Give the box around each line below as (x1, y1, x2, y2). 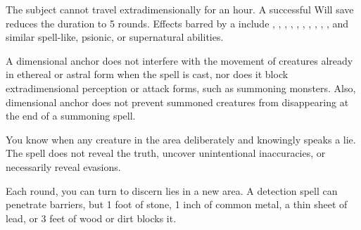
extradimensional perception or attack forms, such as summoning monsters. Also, (6, 80, 356, 95)
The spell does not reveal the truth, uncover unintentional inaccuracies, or (6, 146, 326, 160)
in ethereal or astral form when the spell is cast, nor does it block (6, 67, 289, 82)
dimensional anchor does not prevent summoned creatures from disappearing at (6, 94, 349, 109)
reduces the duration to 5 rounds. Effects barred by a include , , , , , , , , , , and (6, 15, 349, 30)
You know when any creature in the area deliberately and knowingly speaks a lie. (6, 132, 356, 146)
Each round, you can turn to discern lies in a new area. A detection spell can (6, 183, 338, 198)
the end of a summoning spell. (6, 108, 136, 123)
